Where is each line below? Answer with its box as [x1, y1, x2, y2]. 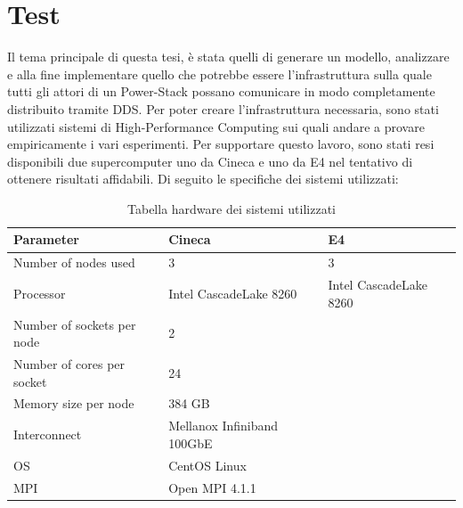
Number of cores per [13, 355, 126, 373]
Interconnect [13, 425, 82, 444]
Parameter [13, 230, 79, 249]
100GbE [168, 433, 213, 452]
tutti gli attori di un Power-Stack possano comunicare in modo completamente [7, 82, 435, 101]
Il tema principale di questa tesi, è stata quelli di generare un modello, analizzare [7, 47, 450, 66]
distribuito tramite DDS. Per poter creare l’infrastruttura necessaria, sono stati [7, 99, 439, 118]
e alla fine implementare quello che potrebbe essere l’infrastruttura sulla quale [7, 64, 432, 83]
